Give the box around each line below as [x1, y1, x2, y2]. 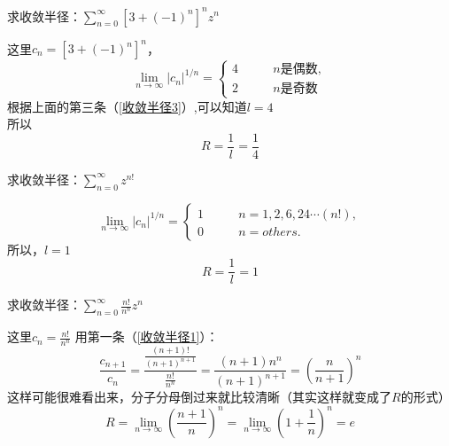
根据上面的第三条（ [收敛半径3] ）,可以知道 [7, 97, 247, 115]
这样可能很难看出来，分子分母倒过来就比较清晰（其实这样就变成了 [7, 387, 391, 406]
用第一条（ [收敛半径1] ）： [74, 327, 219, 346]
